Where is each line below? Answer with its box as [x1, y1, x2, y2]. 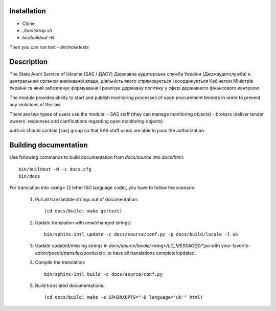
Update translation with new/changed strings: [35, 220, 131, 226]
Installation [9, 7, 46, 15]
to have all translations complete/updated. [107, 250, 196, 256]
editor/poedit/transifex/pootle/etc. [35, 250, 107, 256]
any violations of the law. [9, 102, 62, 108]
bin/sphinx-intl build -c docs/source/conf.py [44, 271, 163, 277]
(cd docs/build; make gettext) [44, 208, 123, 214]
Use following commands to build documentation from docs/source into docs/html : [9, 154, 185, 160]
